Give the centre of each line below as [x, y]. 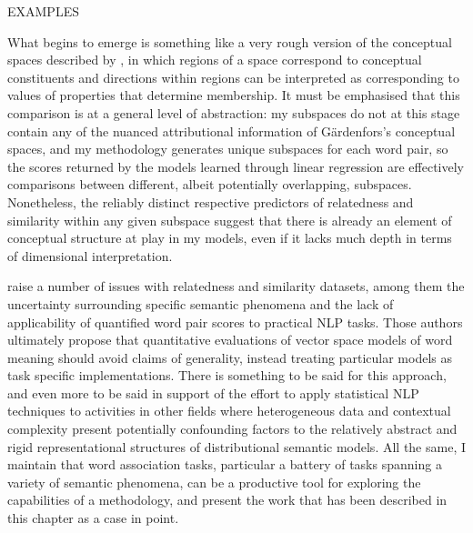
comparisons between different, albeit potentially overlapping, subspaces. [210, 184]
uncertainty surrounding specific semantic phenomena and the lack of [201, 303]
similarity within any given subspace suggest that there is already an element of [230, 220]
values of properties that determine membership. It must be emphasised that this [234, 95]
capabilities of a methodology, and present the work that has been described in [227, 500]
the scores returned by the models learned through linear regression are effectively [236, 166]
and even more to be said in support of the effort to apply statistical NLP [213, 392]
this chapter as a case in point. [93, 518]
